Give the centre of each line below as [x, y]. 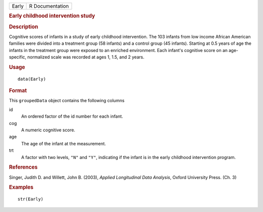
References [23, 167]
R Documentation [49, 6]
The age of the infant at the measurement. [64, 143]
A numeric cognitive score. [48, 130]
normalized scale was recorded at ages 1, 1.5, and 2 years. [86, 57]
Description [24, 27]
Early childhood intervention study [52, 16]
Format [18, 91]
